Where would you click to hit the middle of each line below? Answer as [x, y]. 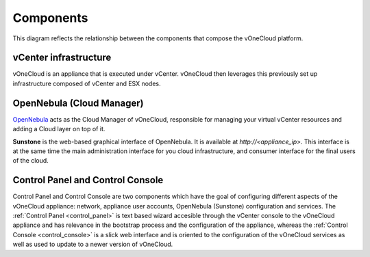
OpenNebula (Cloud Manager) [78, 103]
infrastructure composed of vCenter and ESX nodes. [87, 83]
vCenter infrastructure [62, 58]
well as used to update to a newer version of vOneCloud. [93, 244]
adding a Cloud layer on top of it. [59, 129]
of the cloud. [31, 161]
